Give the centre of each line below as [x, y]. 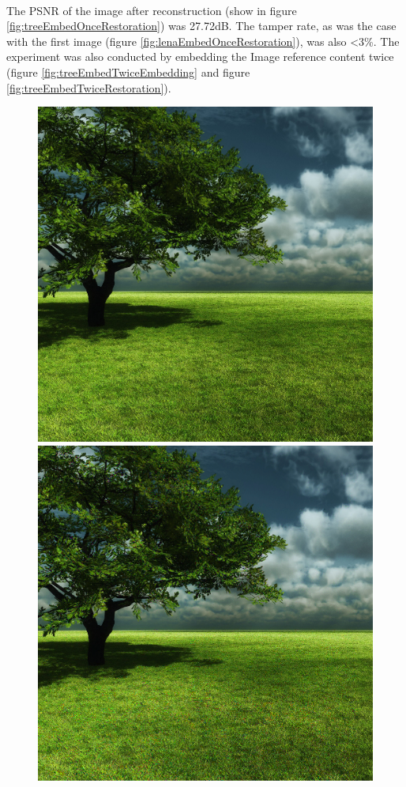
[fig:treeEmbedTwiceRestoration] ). [89, 87]
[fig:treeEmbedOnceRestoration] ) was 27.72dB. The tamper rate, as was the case [201, 26]
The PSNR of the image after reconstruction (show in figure [152, 10]
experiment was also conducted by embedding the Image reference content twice [200, 56]
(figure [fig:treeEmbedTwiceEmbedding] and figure [128, 72]
